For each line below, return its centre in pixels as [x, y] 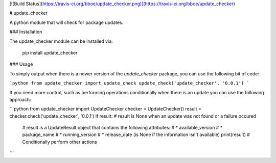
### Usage [21, 64]
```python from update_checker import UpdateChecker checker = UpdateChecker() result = [105, 109]
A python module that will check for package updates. [66, 22]
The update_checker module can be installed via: [61, 41]
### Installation [26, 32]
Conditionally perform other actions [60, 142]
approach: [20, 99]
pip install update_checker [50, 52]
